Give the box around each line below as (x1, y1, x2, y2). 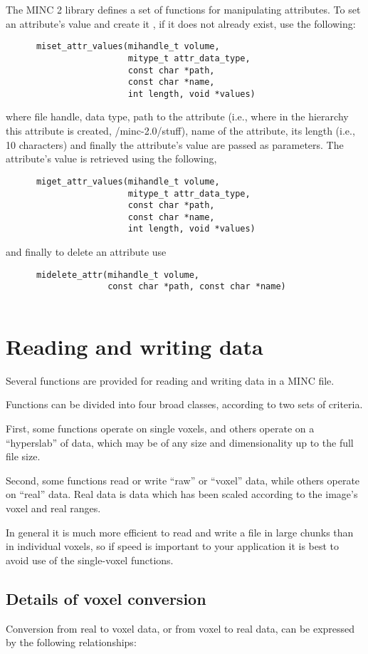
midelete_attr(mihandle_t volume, (36, 269, 200, 280)
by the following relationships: (6, 635, 137, 650)
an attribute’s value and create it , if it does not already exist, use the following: (6, 16, 356, 31)
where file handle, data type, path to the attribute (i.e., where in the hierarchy (6, 109, 349, 124)
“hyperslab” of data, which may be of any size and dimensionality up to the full (6, 435, 354, 450)
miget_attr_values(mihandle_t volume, (36, 176, 220, 187)
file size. (6, 449, 41, 464)
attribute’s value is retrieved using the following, (6, 151, 217, 166)
